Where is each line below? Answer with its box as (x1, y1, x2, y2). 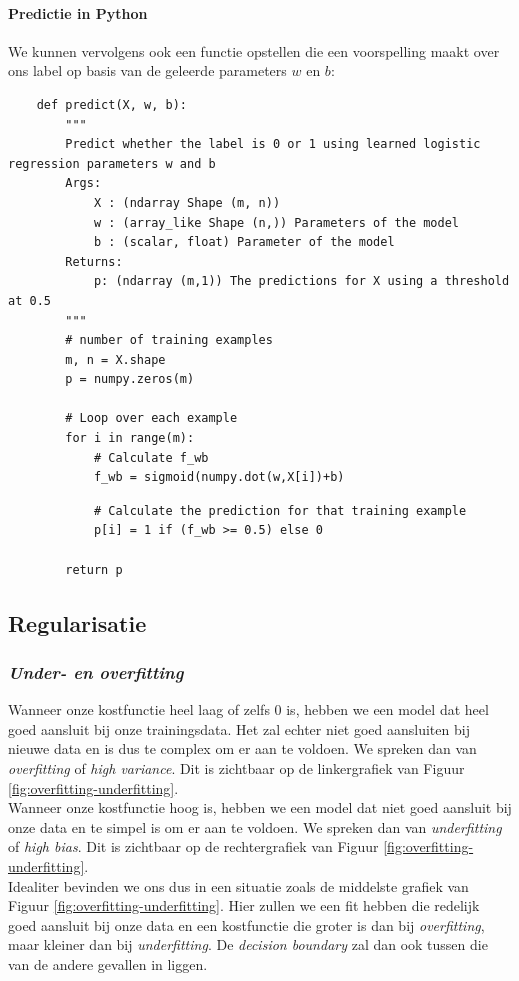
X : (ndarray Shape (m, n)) (93, 195, 281, 210)
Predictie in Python (8, 2, 148, 23)
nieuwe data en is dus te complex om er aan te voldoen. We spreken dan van (8, 738, 477, 759)
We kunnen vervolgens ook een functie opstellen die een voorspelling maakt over (8, 40, 500, 61)
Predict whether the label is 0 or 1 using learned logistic (65, 137, 481, 152)
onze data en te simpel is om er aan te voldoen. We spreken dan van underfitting (8, 816, 502, 837)
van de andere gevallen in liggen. (8, 953, 208, 974)
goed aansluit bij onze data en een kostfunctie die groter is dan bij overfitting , (8, 914, 485, 935)
